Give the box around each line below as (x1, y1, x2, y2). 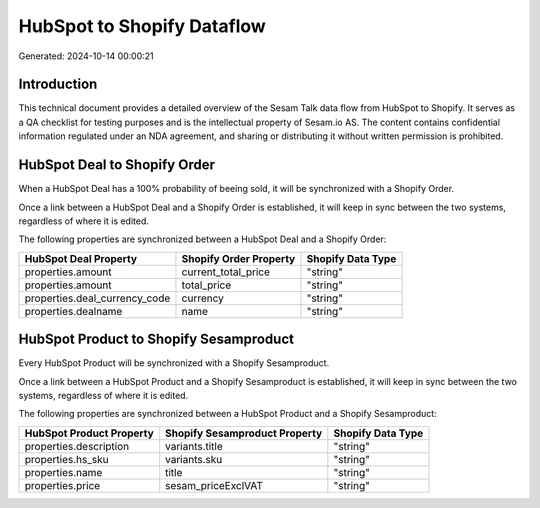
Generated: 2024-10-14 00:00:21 (18, 50, 154, 62)
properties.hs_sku (24, 452, 109, 466)
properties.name (24, 465, 103, 479)
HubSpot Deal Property (24, 251, 138, 265)
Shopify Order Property (181, 251, 296, 265)
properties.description (24, 439, 130, 453)
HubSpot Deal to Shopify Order (18, 156, 215, 174)
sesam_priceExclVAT (165, 478, 264, 492)
